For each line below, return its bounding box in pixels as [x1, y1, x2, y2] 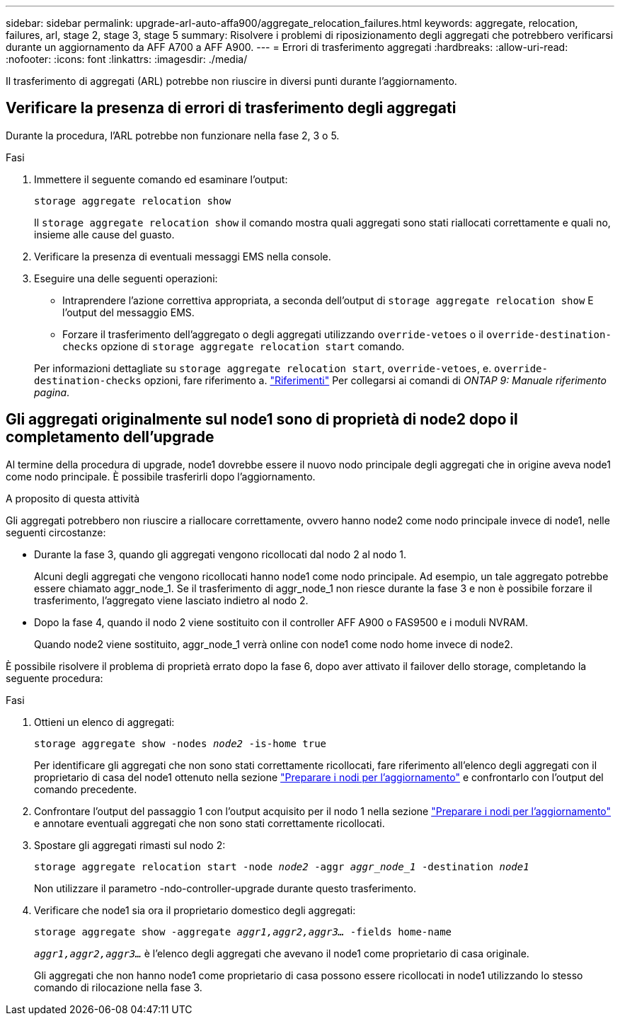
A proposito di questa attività [6, 492, 140, 504]
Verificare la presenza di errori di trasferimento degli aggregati [6, 99, 457, 117]
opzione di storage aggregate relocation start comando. [101, 340, 405, 352]
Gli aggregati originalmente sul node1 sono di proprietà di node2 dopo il [6, 410, 518, 429]
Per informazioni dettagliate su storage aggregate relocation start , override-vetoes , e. [34, 362, 492, 374]
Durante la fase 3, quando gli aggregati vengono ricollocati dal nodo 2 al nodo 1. [34, 548, 407, 560]
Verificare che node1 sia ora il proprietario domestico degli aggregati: [34, 904, 356, 916]
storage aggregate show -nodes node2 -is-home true [34, 737, 327, 749]
